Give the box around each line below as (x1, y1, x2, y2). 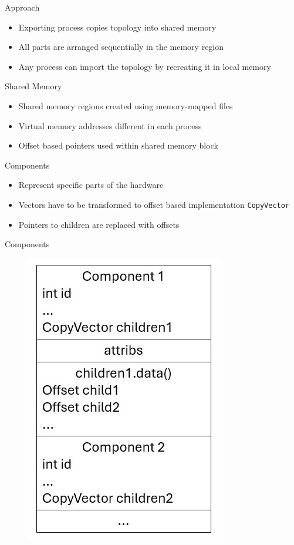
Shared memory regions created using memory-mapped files (18, 99, 233, 112)
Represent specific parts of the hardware (18, 179, 164, 191)
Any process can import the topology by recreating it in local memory (18, 60, 271, 72)
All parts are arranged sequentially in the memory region (18, 41, 224, 53)
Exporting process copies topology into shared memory (18, 21, 217, 33)
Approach (5, 1, 40, 13)
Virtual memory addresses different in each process (18, 119, 202, 132)
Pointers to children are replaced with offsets (18, 218, 180, 230)
